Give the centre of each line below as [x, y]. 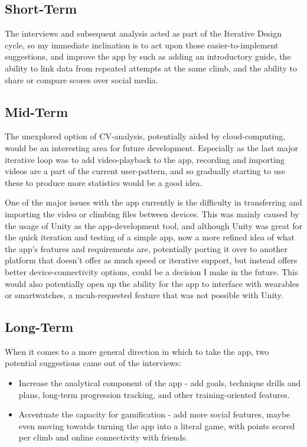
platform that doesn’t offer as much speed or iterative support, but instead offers [151, 260]
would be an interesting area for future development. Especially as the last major [151, 147]
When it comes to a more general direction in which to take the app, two [137, 351]
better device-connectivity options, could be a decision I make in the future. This [151, 271]
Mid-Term [37, 111]
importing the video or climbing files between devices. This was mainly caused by [152, 213]
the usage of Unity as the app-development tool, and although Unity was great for [153, 225]
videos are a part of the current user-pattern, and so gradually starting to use [145, 171]
